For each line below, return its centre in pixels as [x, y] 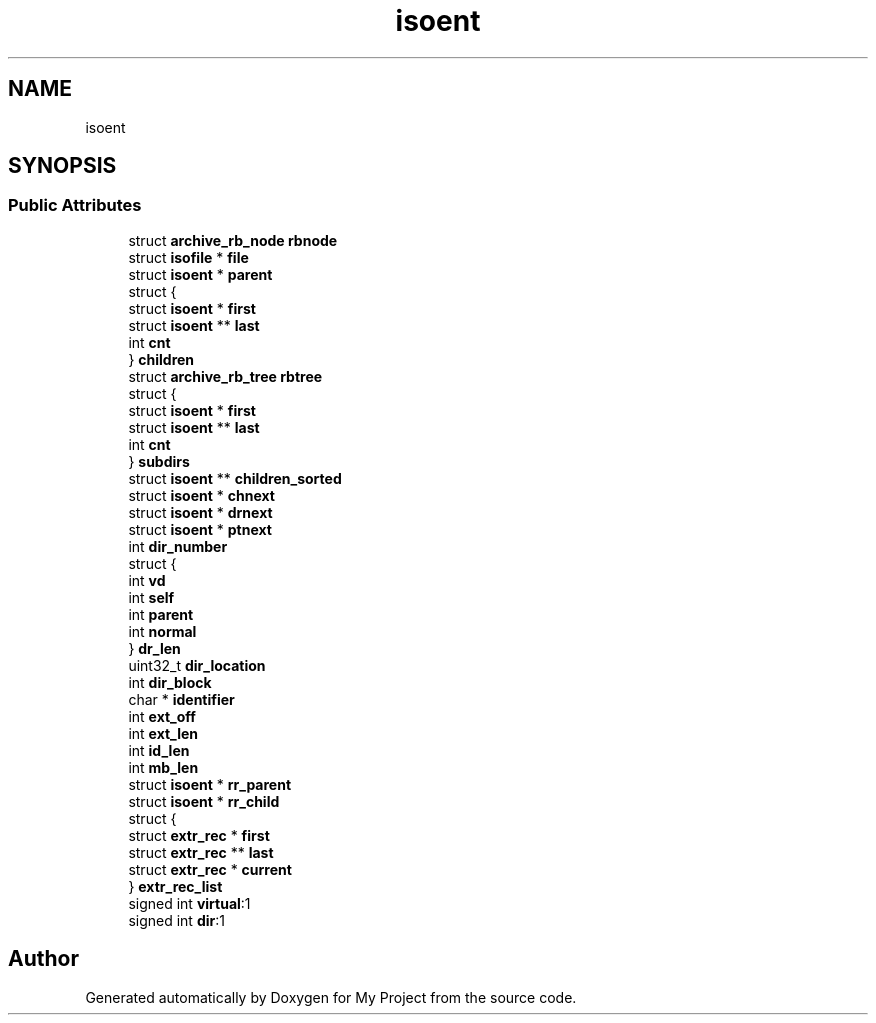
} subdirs [159, 461]
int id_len [159, 750]
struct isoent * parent [200, 274]
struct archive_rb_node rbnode [233, 240]
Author [43, 959]
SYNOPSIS [62, 166]
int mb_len [163, 767]
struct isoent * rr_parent [210, 784]
